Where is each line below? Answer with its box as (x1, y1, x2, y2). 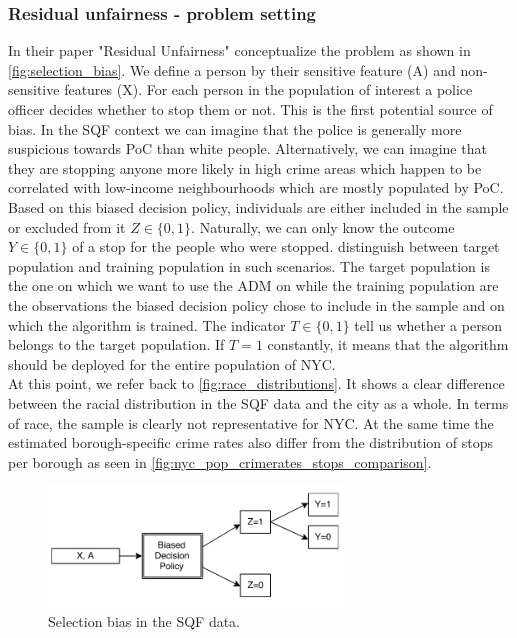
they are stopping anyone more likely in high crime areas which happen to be (8, 157, 482, 178)
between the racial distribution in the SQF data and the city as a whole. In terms (8, 392, 509, 413)
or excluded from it (8, 216, 126, 237)
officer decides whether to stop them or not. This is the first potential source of (8, 99, 493, 119)
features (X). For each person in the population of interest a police (64, 79, 473, 100)
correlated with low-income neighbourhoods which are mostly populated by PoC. (8, 177, 504, 198)
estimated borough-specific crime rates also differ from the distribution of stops (8, 432, 493, 453)
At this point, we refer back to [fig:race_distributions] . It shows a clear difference (8, 373, 505, 394)
